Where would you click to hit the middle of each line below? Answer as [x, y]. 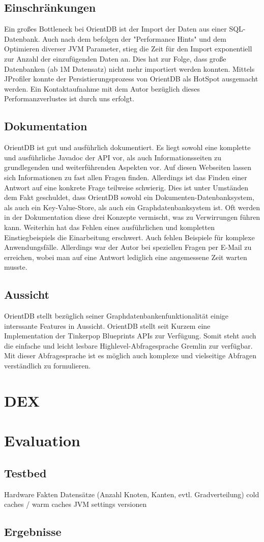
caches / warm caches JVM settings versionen [76, 504]
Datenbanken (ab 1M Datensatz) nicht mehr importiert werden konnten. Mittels [129, 68]
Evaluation [42, 440]
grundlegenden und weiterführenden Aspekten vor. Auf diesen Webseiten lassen [128, 167]
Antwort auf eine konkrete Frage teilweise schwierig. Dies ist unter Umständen [126, 187]
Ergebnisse [33, 532]
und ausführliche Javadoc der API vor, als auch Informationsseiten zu [113, 157]
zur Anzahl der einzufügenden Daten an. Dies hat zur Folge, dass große [115, 58]
